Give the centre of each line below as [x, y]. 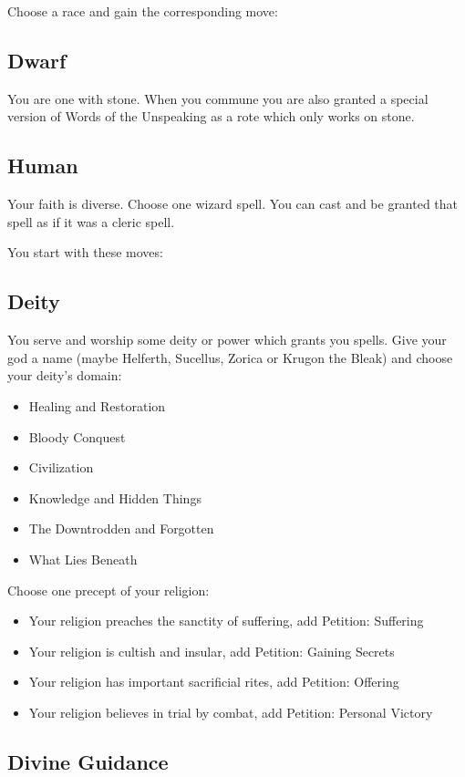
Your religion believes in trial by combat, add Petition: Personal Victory [231, 712]
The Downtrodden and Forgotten [121, 528]
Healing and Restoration [97, 405]
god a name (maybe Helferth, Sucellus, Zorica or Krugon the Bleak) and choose [230, 357]
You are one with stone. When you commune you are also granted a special [218, 98]
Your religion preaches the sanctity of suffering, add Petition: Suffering [226, 621]
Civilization [61, 467]
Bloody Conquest [77, 436]
